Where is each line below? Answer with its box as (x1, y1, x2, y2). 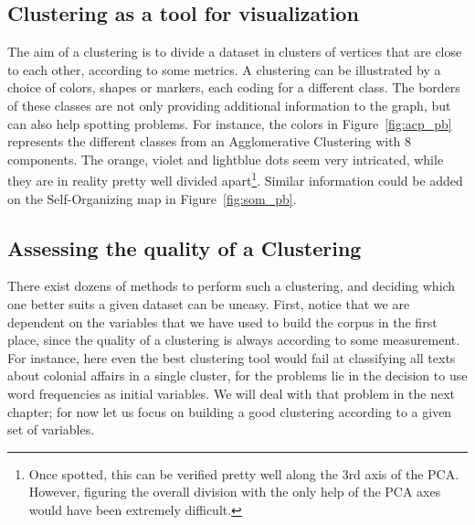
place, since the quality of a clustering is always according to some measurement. (7, 330, 460, 349)
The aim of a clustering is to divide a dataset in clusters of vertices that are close (7, 42, 462, 61)
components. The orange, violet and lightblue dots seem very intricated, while (7, 149, 444, 168)
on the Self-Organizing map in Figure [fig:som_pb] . (7, 188, 297, 208)
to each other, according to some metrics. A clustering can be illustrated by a (7, 59, 441, 79)
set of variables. (7, 420, 95, 439)
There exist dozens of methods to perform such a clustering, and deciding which (7, 276, 456, 295)
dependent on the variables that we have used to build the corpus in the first (7, 312, 438, 331)
